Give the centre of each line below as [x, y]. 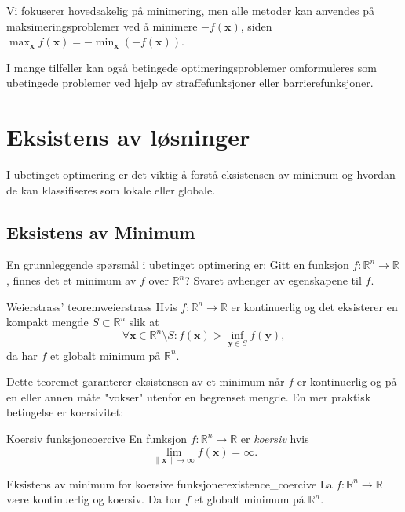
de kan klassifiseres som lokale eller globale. [111, 189]
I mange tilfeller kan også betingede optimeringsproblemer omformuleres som [192, 67]
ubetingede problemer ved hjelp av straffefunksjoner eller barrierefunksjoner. [190, 83]
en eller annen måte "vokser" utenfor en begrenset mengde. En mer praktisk [189, 396]
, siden [256, 25]
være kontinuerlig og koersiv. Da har [94, 499]
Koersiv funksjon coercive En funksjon [97, 438]
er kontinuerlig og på [347, 381]
